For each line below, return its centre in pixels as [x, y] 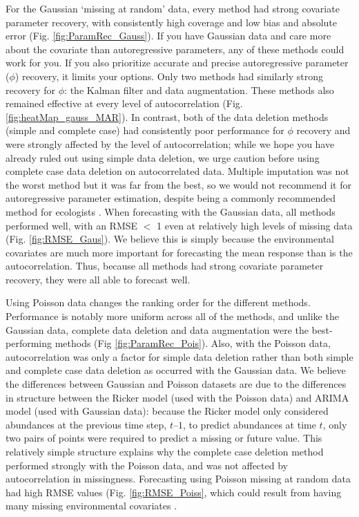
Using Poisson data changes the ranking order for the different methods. [158, 302]
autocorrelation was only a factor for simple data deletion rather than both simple [179, 356]
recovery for [31, 90]
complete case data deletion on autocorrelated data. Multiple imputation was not [177, 171]
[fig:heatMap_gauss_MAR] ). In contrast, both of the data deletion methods [167, 116]
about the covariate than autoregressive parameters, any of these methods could [175, 49]
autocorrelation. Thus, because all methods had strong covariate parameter [165, 266]
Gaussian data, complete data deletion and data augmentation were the [157, 329]
